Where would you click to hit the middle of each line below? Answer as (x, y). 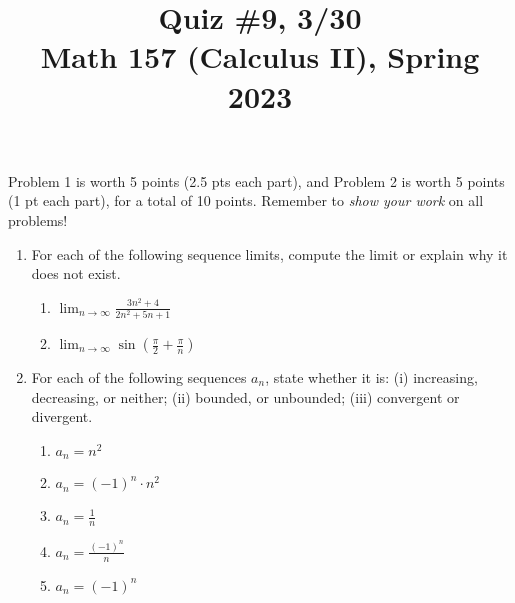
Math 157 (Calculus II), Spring (260, 56)
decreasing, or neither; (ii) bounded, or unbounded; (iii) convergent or (245, 396)
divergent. (62, 416)
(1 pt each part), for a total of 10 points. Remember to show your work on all (246, 200)
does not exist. (76, 273)
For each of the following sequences (139, 377)
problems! (38, 219)
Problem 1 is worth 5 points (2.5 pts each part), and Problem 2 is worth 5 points (256, 180)
